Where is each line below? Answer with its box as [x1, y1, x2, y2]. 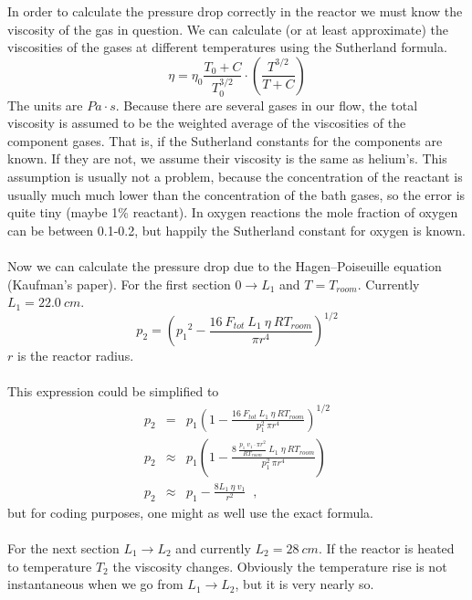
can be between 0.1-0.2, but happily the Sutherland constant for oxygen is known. [7, 220, 466, 239]
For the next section [7, 538, 120, 557]
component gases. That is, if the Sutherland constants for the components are [7, 131, 443, 150]
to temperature [7, 556, 92, 575]
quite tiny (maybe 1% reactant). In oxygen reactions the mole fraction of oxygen [7, 203, 458, 222]
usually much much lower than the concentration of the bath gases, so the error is [7, 184, 466, 204]
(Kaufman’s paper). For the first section [7, 274, 231, 293]
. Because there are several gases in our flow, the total [115, 95, 418, 114]
